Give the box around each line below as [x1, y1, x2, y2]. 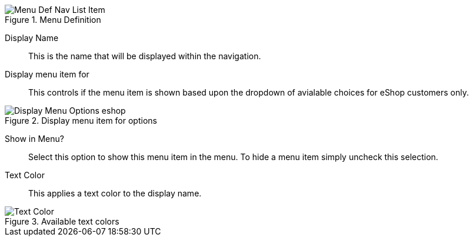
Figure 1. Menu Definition [5, 15, 101, 25]
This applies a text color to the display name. [28, 188, 202, 198]
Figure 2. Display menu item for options [5, 116, 157, 125]
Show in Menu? [5, 134, 64, 144]
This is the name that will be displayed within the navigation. [28, 51, 261, 61]
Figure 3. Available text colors [5, 216, 119, 226]
